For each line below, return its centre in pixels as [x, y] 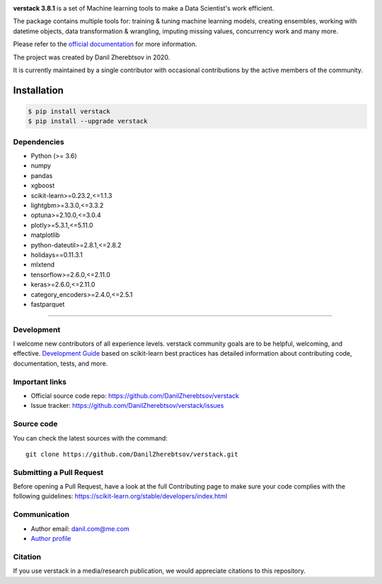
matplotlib [45, 235]
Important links [40, 382]
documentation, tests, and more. [60, 363]
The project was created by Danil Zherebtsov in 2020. [92, 57]
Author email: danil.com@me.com [80, 528]
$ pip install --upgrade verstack [88, 121]
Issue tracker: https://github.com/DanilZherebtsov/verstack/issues [127, 406]
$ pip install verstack [69, 111]
